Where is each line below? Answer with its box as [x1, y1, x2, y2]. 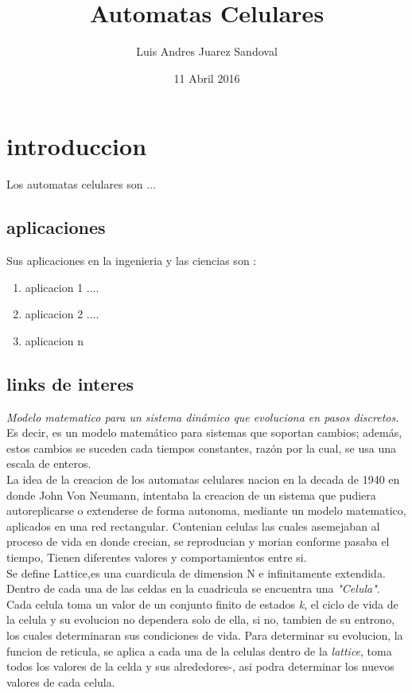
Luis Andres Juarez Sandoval [136, 43, 278, 60]
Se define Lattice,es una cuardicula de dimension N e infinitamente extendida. [6, 564, 386, 581]
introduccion [6, 130, 147, 162]
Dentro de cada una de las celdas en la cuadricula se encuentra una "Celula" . [6, 580, 380, 597]
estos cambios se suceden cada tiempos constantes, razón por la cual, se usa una [6, 439, 396, 456]
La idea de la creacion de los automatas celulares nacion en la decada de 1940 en [6, 471, 400, 487]
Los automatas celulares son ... [6, 176, 156, 193]
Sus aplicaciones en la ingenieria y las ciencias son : [6, 252, 257, 269]
